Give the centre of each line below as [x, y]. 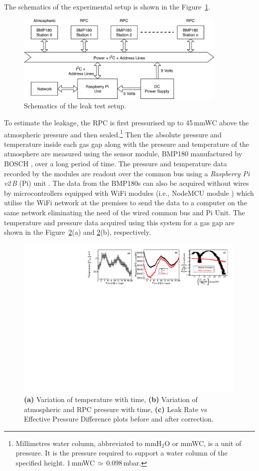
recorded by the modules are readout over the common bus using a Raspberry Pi [127, 173]
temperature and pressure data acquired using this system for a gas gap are [119, 222]
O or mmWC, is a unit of [203, 443]
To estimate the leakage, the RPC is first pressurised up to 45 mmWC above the [127, 123]
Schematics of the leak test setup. [75, 106]
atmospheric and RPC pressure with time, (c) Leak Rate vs [116, 409]
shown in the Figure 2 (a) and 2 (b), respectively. [77, 232]
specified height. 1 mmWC [55, 463]
